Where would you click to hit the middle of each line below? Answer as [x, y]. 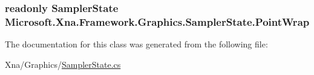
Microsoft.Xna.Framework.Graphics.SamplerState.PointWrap [157, 21]
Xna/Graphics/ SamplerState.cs [63, 64]
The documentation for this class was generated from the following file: [136, 44]
